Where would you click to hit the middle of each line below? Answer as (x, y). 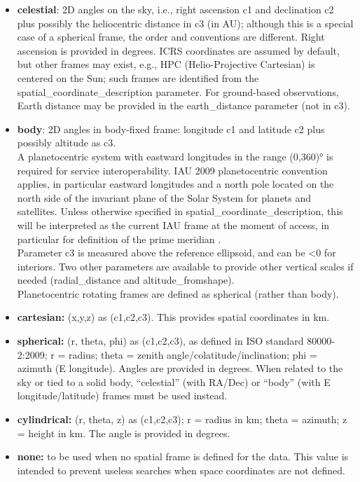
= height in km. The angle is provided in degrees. (124, 433)
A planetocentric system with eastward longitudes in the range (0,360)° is (175, 156)
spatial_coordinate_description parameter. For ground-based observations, (178, 91)
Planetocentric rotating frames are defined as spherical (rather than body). (178, 293)
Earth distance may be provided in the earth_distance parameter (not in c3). (184, 105)
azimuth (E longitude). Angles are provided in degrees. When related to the (180, 368)
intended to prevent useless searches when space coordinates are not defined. (181, 470)
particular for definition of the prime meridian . (119, 239)
